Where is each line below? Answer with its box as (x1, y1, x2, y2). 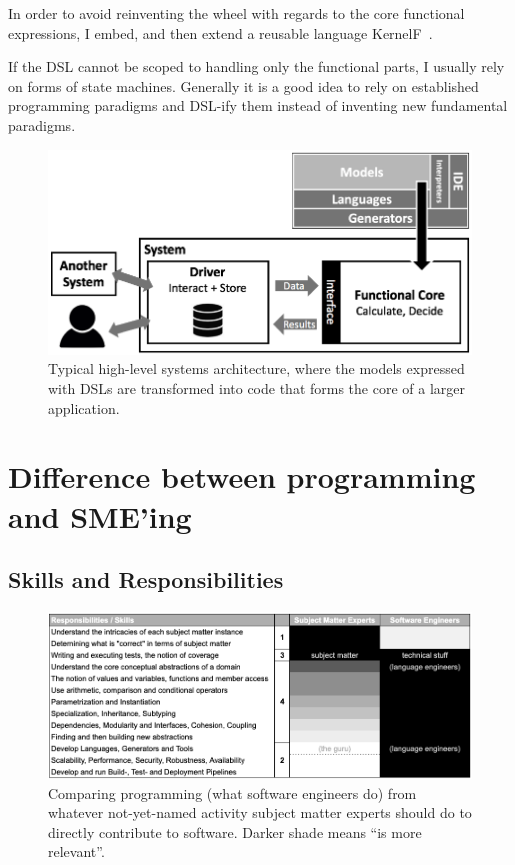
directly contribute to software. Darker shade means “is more (48, 821, 422, 842)
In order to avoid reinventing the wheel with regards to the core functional (8, 3, 465, 23)
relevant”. (48, 841, 105, 862)
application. (48, 397, 120, 418)
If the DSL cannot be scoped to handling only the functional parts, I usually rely (8, 56, 505, 77)
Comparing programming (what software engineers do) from (48, 782, 417, 803)
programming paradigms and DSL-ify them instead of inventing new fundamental (8, 95, 508, 116)
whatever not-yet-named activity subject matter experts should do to (48, 802, 472, 823)
